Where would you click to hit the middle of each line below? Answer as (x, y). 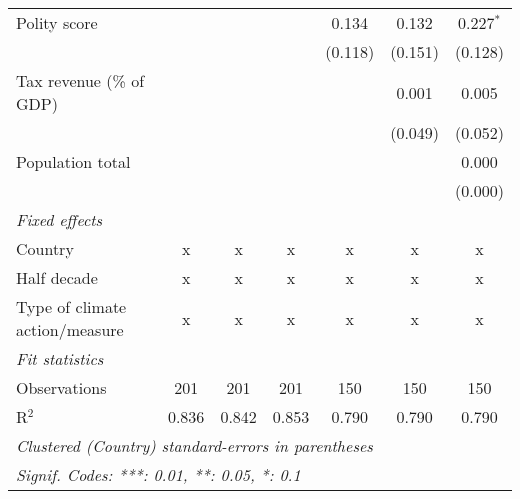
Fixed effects (59, 219)
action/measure (70, 329)
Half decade (57, 277)
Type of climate (71, 306)
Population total (73, 161)
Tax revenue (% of (80, 80)
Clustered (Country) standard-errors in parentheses (194, 445)
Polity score (57, 22)
